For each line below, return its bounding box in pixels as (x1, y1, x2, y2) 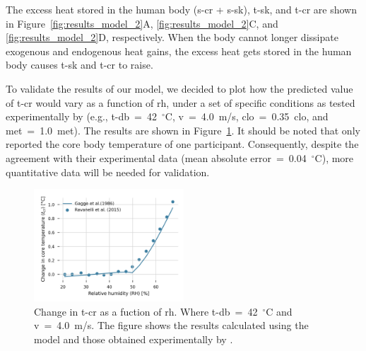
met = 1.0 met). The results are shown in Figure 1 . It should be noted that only (6, 122, 360, 137)
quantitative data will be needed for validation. (6, 164, 210, 179)
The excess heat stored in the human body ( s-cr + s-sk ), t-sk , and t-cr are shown (6, 2, 357, 16)
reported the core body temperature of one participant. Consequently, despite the (6, 137, 359, 151)
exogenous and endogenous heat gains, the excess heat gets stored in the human (6, 43, 352, 58)
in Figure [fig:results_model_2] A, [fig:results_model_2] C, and (6, 16, 278, 30)
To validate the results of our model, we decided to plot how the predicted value (6, 81, 353, 96)
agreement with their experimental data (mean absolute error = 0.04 (6, 150, 307, 165)
